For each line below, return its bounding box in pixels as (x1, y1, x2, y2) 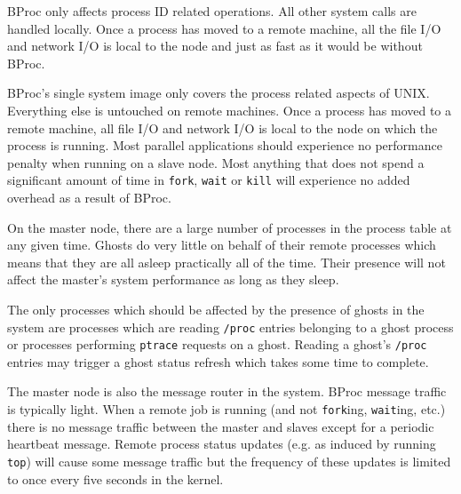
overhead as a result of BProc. (7, 188, 171, 206)
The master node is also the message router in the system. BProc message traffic (7, 382, 447, 401)
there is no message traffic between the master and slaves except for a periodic (7, 417, 434, 435)
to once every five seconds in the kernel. (7, 469, 224, 488)
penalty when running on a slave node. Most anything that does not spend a (7, 153, 425, 171)
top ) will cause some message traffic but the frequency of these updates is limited (7, 451, 451, 470)
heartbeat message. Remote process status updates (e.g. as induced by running (7, 434, 436, 453)
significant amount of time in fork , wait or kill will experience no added (7, 171, 410, 189)
